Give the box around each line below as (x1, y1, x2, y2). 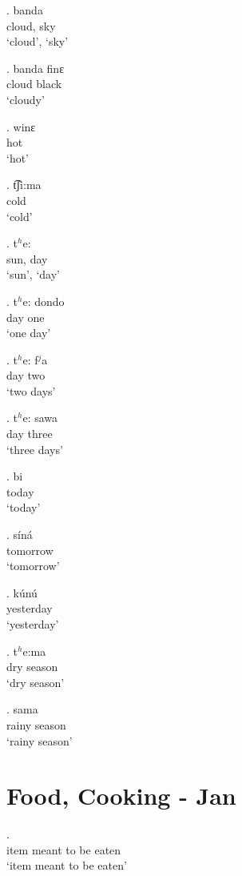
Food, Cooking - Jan (6, 779, 236, 812)
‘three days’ (6, 440, 63, 457)
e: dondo (22, 292, 65, 309)
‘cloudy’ (6, 90, 45, 107)
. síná (6, 526, 33, 543)
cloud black (6, 75, 62, 92)
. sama (6, 701, 38, 717)
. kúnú (6, 584, 38, 601)
